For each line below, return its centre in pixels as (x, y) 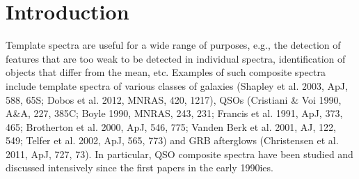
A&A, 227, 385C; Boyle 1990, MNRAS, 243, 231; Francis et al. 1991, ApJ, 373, (174, 113)
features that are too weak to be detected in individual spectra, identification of (176, 58)
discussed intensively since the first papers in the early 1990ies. (139, 168)
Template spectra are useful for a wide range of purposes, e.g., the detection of (173, 45)
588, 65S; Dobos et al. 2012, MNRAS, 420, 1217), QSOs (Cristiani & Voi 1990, (174, 99)
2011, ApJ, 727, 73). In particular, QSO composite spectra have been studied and (179, 154)
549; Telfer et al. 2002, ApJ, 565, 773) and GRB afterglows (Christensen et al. (172, 140)
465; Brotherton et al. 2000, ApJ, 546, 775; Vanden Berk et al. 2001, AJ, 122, (171, 126)
